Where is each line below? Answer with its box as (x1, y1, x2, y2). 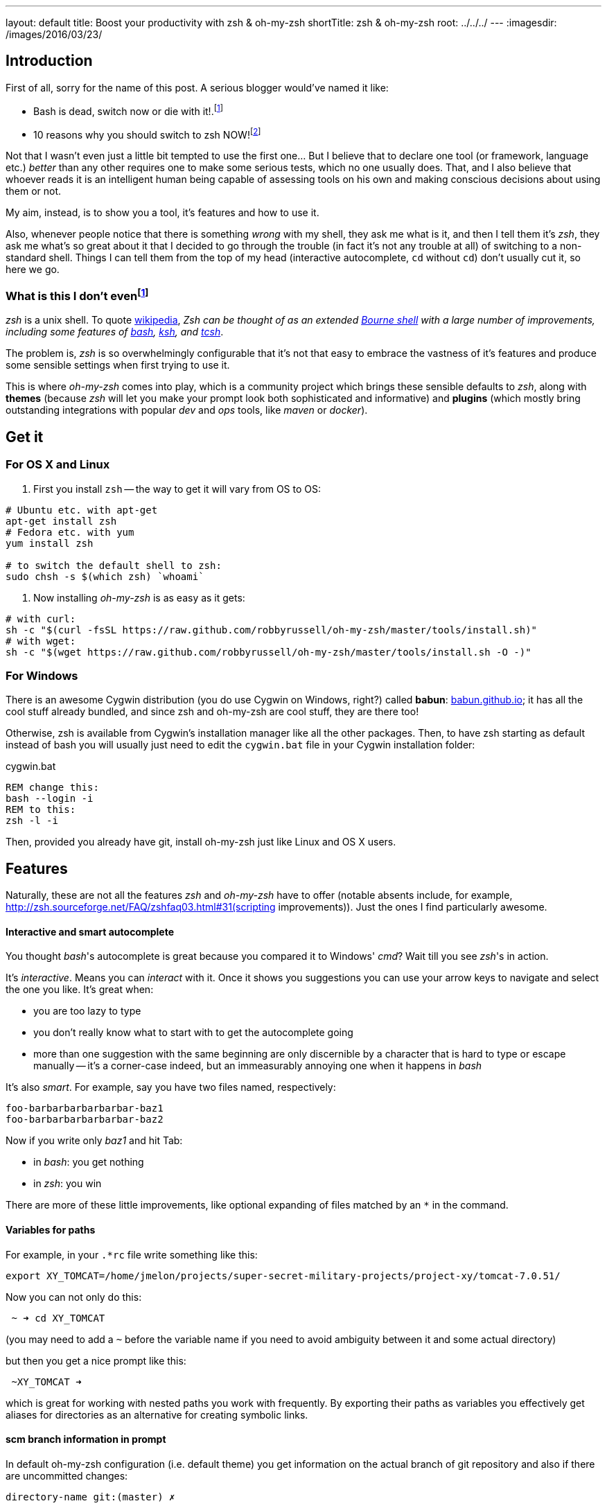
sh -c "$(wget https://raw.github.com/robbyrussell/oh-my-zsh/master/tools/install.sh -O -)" (6, 646, 531, 658)
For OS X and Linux (6, 457, 110, 472)
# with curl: (6, 613, 76, 624)
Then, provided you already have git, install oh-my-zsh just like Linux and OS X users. (6, 836, 396, 848)
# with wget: (6, 635, 76, 647)
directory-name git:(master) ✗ (6, 1491, 175, 1502)
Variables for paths (6, 1224, 96, 1236)
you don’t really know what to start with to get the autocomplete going (33, 1026, 353, 1039)
